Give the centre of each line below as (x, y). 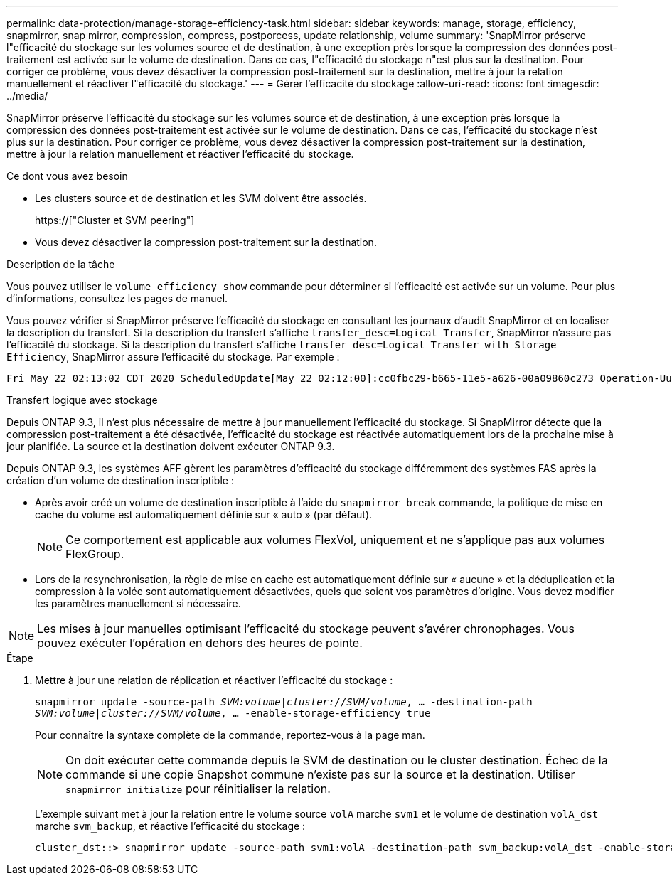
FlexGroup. (95, 554)
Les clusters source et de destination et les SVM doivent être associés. (201, 198)
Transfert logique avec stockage (82, 400)
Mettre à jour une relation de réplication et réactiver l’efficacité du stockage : (214, 680)
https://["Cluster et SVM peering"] (115, 220)
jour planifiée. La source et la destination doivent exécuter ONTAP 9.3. (171, 446)
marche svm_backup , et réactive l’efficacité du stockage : (170, 826)
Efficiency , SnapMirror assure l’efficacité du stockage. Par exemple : (173, 357)
